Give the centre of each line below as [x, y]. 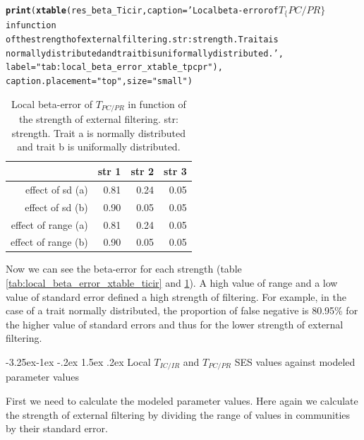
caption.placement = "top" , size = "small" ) [99, 82]
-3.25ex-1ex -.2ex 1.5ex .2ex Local [78, 362]
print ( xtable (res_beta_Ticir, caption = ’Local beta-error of [142, 11]
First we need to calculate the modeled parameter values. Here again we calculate [182, 401]
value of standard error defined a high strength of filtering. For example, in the [176, 296]
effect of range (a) [49, 224]
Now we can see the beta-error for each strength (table [124, 269]
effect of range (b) [49, 242]
